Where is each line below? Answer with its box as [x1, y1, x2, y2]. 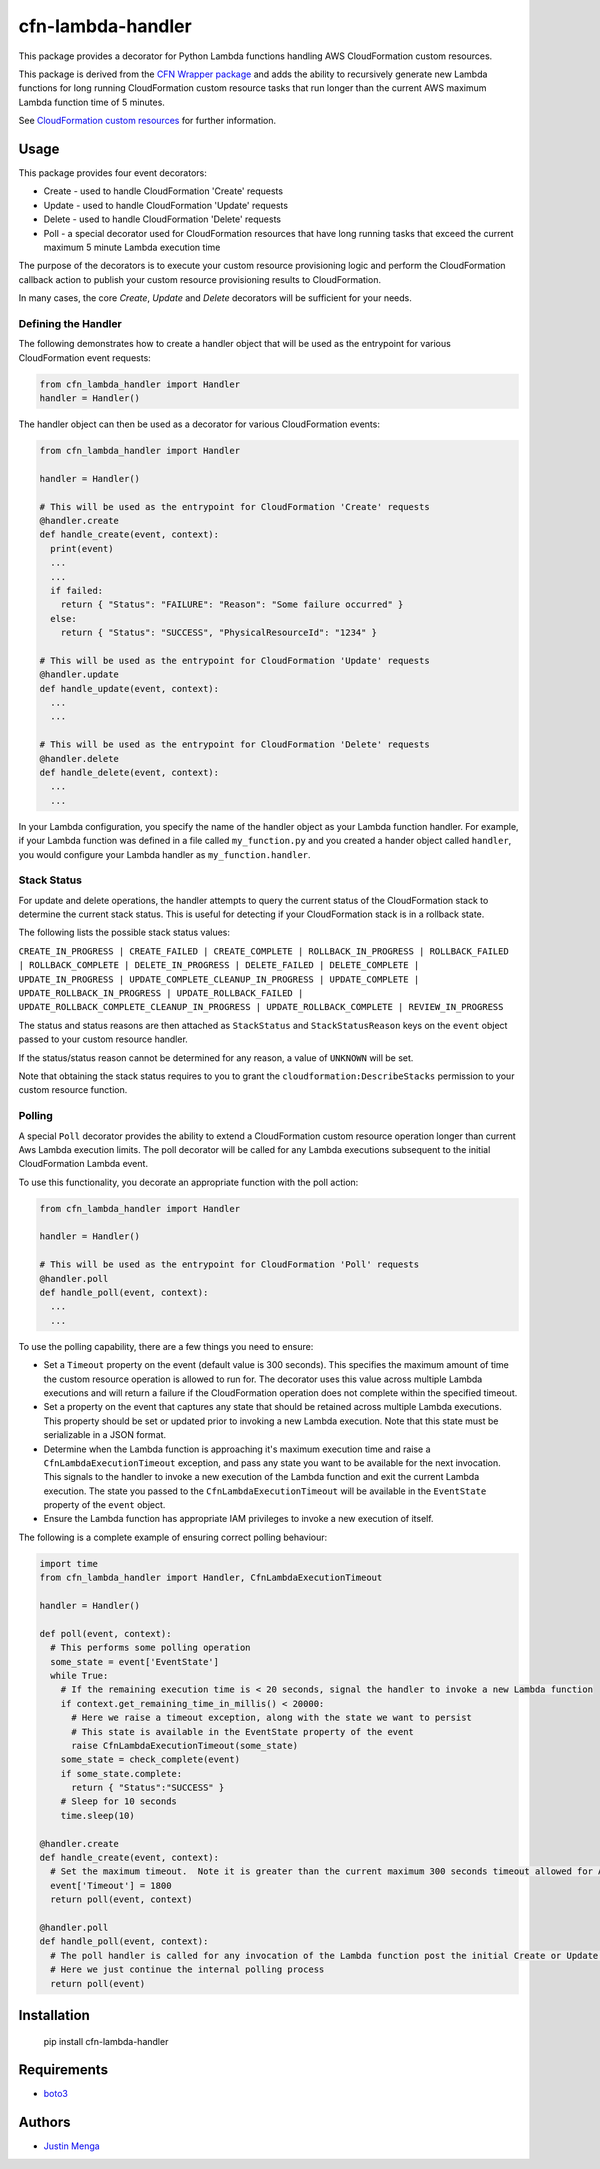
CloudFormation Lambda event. [18, 1158, 149, 1170]
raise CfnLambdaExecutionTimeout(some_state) [71, 1740, 299, 1751]
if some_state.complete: [60, 1768, 183, 1779]
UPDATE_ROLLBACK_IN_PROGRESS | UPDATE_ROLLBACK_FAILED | [18, 988, 304, 999]
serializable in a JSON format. [43, 1429, 167, 1441]
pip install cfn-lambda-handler [43, 2035, 169, 2047]
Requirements [18, 2061, 109, 2079]
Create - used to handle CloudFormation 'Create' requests [43, 185, 284, 197]
